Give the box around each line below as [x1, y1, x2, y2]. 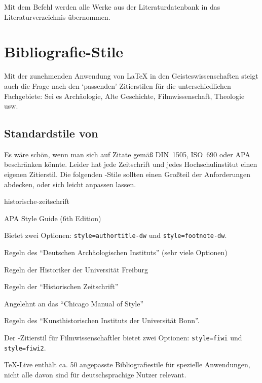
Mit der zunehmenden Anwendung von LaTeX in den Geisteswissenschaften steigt [4, 71, 258, 81]
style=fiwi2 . [4, 342, 46, 353]
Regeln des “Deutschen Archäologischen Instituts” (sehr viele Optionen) [4, 247, 228, 258]
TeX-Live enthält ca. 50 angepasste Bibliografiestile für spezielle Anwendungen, [4, 359, 250, 370]
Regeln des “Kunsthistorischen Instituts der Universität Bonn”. [4, 315, 200, 326]
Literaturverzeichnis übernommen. [4, 11, 110, 22]
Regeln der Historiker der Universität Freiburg [4, 264, 148, 274]
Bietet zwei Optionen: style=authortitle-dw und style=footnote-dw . [4, 230, 227, 240]
